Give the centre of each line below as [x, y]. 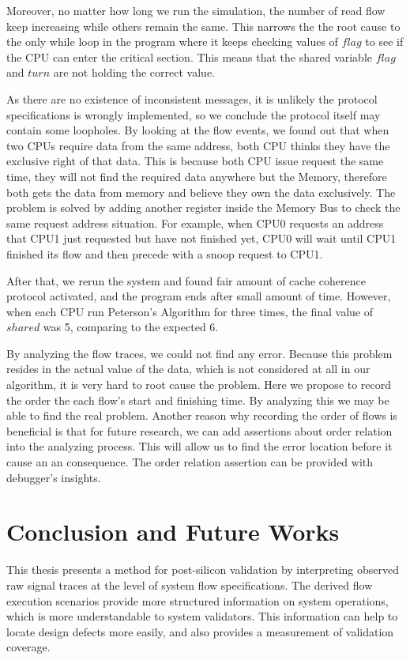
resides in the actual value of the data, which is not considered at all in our [188, 369]
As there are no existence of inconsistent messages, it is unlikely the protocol [192, 98]
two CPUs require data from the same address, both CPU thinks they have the [198, 145]
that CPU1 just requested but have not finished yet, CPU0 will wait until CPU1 [201, 238]
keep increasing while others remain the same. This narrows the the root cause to [203, 26]
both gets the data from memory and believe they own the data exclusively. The [201, 192]
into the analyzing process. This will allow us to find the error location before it [199, 446]
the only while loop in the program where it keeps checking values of [172, 41]
